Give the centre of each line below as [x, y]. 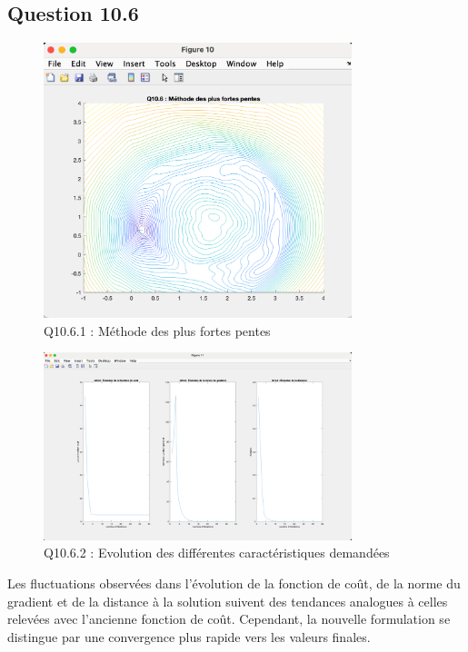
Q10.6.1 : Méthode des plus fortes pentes [157, 330]
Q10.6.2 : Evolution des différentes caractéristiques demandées [217, 553]
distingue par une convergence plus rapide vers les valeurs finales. [189, 636]
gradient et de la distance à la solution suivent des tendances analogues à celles [228, 601]
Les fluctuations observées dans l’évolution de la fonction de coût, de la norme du [234, 583]
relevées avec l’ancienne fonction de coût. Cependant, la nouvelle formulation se [229, 619]
